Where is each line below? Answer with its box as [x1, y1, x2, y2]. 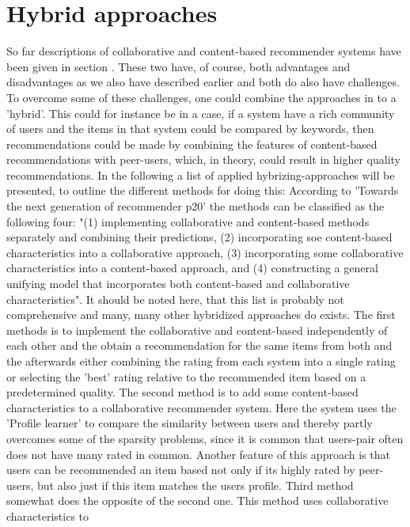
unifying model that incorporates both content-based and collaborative [6, 275, 350, 292]
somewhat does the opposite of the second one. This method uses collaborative [6, 492, 389, 509]
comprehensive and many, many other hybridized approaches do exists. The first [6, 306, 396, 323]
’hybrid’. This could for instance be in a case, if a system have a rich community [6, 104, 395, 121]
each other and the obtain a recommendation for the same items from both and [6, 337, 393, 354]
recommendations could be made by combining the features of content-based [6, 135, 378, 152]
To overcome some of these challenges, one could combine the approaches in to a [6, 89, 397, 105]
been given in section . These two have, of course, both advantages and [6, 58, 351, 74]
